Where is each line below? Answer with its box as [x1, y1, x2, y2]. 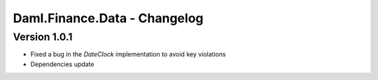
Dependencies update [30, 60, 94, 68]
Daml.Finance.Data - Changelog [13, 10, 204, 26]
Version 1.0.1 [13, 31, 73, 43]
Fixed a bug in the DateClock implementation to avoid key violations [30, 50, 227, 58]
